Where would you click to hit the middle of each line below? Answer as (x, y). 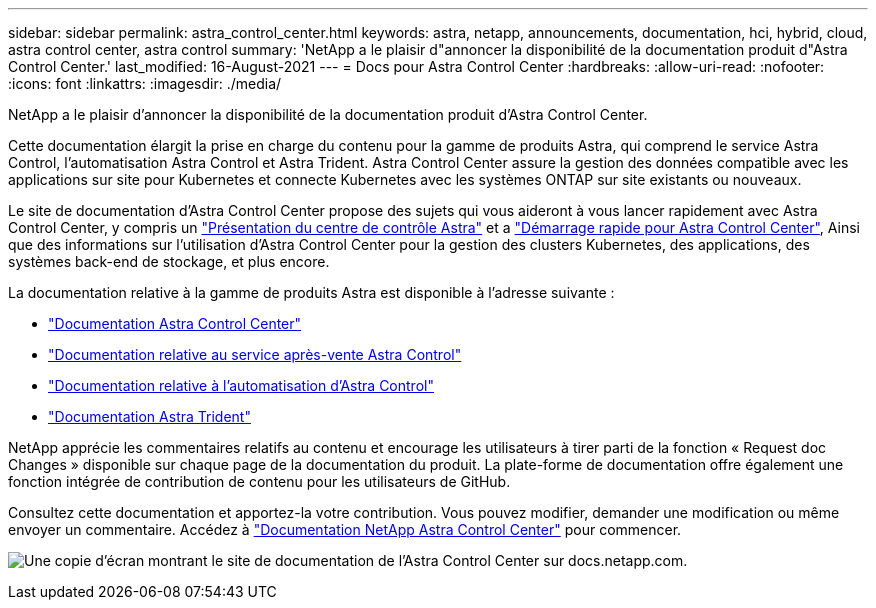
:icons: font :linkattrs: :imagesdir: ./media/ (145, 83)
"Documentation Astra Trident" (149, 416)
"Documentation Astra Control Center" (175, 323)
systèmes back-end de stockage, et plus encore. (169, 261)
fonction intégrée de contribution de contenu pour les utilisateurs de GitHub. (259, 481)
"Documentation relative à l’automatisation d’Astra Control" (241, 385)
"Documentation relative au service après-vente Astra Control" (255, 354)
